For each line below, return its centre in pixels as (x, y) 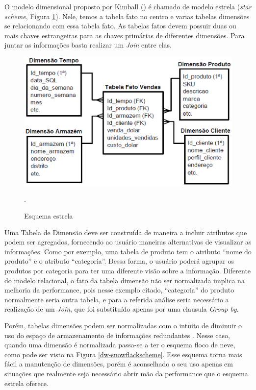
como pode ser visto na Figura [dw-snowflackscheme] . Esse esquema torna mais (123, 354)
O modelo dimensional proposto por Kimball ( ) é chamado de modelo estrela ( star (128, 6)
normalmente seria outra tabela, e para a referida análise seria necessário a (117, 299)
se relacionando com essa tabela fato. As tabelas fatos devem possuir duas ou (120, 26)
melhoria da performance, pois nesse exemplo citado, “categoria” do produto (119, 290)
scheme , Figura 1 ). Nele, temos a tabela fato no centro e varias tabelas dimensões (127, 16)
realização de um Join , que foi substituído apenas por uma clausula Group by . (122, 309)
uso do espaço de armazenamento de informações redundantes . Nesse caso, (117, 335)
